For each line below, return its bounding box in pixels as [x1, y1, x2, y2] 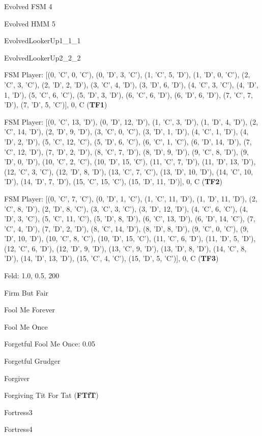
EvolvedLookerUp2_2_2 [4, 52, 81, 63]
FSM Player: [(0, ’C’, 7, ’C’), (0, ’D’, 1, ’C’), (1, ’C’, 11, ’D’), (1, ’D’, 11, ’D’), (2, [4, 193, 257, 204]
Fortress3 [4, 406, 33, 417]
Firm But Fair [4, 287, 49, 298]
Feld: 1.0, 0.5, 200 [4, 270, 60, 281]
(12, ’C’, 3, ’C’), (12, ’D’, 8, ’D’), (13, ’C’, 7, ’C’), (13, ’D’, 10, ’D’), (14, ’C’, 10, [4, 166, 253, 177]
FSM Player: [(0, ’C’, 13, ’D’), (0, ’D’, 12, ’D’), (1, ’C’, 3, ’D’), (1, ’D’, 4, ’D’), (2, [4, 116, 258, 127]
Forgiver [4, 372, 30, 383]
